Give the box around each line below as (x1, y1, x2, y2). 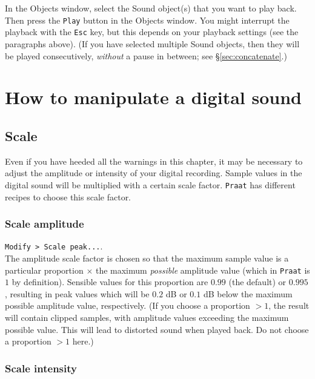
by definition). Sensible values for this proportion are (12, 275, 208, 288)
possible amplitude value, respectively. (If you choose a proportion (5, 299, 250, 312)
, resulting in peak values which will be (5, 287, 150, 300)
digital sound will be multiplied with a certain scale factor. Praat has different (5, 178, 296, 191)
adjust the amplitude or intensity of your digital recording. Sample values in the (5, 166, 302, 179)
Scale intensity (5, 360, 77, 375)
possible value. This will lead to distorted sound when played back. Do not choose (5, 323, 309, 335)
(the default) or (228, 275, 287, 288)
